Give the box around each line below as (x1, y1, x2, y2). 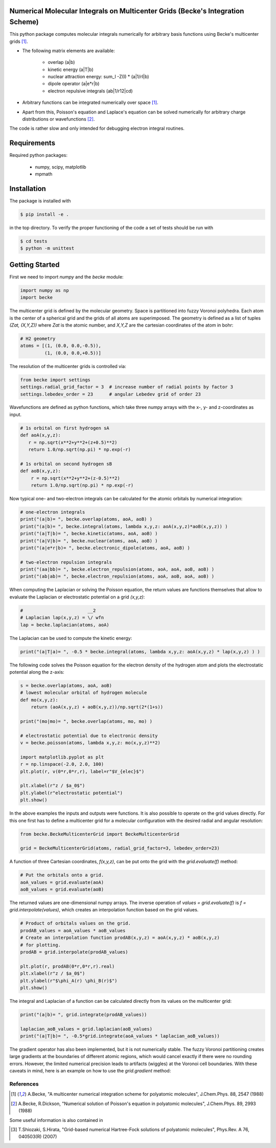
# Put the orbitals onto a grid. (20, 872, 104, 878)
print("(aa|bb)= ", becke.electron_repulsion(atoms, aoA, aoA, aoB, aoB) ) (20, 566, 215, 572)
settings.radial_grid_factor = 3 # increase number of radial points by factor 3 (20, 384, 234, 390)
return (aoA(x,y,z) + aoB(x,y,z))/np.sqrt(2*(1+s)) (31, 704, 164, 710)
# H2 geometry (20, 335, 56, 341)
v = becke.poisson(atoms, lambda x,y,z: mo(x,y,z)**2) (20, 740, 160, 746)
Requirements (9, 139, 56, 148)
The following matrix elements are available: (22, 48, 115, 54)
